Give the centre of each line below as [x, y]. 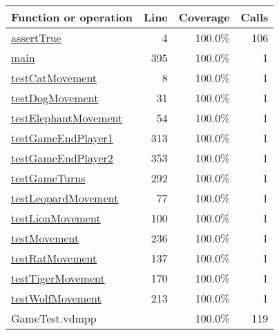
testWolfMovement [56, 298]
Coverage [204, 17]
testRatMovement [54, 258]
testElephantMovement [67, 118]
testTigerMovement [58, 278]
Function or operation [72, 17]
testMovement [45, 238]
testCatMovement [54, 78]
